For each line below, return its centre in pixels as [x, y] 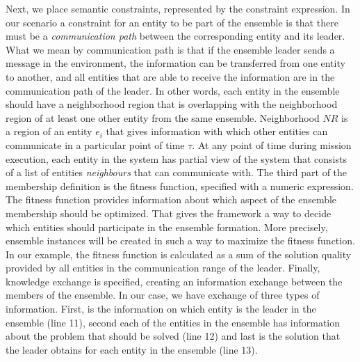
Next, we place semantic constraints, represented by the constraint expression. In [178, 8]
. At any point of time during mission [272, 144]
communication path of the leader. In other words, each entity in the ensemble [173, 90]
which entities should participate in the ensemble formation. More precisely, [167, 227]
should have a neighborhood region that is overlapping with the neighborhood [172, 104]
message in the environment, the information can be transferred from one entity [175, 63]
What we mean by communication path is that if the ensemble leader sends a [170, 49]
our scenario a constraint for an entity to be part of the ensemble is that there [172, 22]
